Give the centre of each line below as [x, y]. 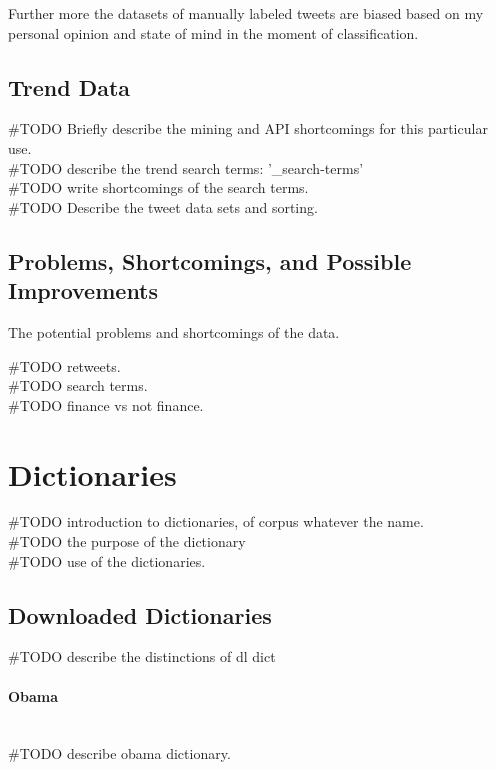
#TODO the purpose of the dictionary [127, 541]
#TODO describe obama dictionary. [119, 753]
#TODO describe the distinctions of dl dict [142, 656]
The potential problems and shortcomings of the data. [174, 331]
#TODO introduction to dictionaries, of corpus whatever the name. [216, 521]
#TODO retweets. [64, 365]
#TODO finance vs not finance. [106, 404]
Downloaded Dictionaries [140, 614]
